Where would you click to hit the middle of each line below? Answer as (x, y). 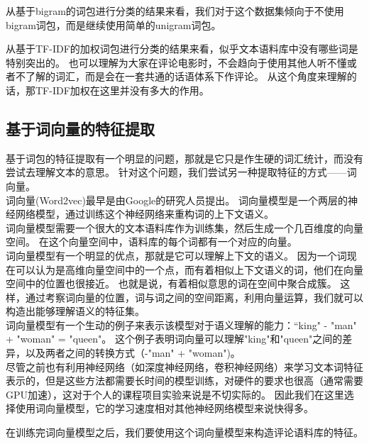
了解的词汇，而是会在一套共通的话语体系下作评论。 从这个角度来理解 (186, 76)
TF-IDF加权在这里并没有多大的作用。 (122, 90)
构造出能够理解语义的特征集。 (75, 311)
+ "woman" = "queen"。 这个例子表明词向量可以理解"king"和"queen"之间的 (174, 339)
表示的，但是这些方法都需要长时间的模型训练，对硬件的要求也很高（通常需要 (184, 381)
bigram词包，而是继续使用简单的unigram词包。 (114, 24)
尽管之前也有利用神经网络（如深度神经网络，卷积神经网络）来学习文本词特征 (184, 366)
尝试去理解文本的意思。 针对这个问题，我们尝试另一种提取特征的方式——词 (181, 172)
